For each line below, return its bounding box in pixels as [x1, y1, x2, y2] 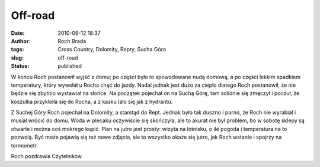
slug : [11, 54, 24, 61]
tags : [11, 46, 24, 53]
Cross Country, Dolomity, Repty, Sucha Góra [57, 46, 166, 53]
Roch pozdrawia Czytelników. [11, 153, 83, 160]
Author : [11, 37, 31, 44]
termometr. [11, 142, 39, 149]
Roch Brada [57, 37, 87, 44]
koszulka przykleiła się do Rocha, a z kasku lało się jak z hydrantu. [11, 98, 173, 105]
